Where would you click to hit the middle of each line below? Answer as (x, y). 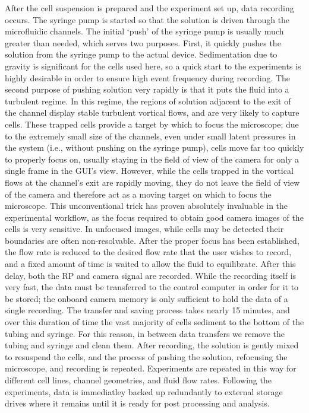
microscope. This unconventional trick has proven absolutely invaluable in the (146, 206)
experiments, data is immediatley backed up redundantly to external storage (144, 391)
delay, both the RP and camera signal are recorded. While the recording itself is (151, 275)
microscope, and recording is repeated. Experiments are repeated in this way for (151, 368)
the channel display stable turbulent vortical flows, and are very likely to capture (152, 112)
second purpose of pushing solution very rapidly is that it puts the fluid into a (147, 89)
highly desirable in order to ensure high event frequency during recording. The (148, 77)
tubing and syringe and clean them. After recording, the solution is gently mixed (152, 345)
